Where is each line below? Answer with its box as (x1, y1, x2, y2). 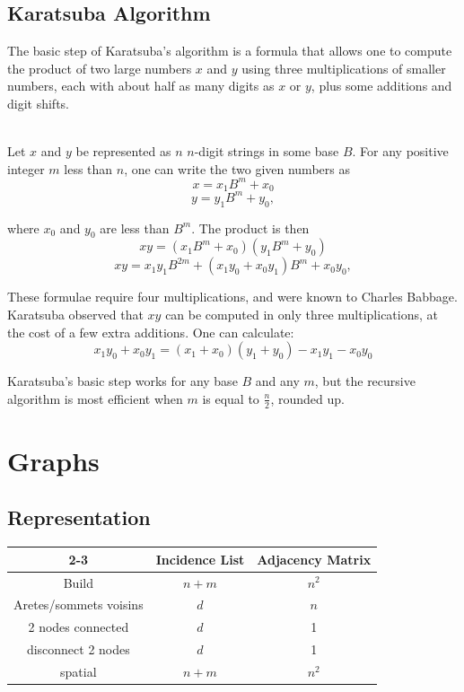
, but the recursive (314, 372, 416, 390)
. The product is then (191, 218, 310, 237)
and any (255, 372, 300, 390)
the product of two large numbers (7, 58, 192, 77)
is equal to (202, 389, 259, 407)
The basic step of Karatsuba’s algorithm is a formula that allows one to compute (7, 41, 452, 60)
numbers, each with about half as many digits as (7, 76, 275, 95)
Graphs (7, 442, 100, 478)
